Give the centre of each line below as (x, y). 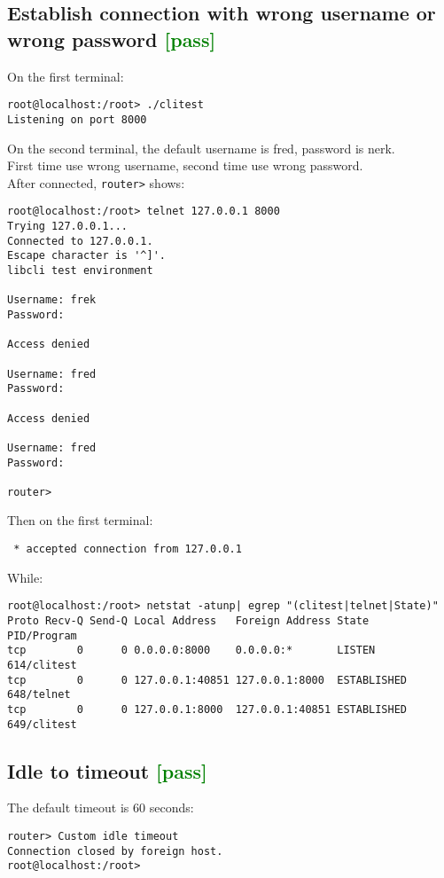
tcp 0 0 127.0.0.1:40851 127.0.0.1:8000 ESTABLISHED (207, 680)
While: (25, 577)
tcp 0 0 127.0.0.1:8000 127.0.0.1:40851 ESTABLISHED (207, 709)
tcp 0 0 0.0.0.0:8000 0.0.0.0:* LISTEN (191, 651)
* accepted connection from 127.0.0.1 (128, 549)
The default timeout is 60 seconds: (101, 807)
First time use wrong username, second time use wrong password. (185, 165)
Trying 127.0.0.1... (68, 226)
